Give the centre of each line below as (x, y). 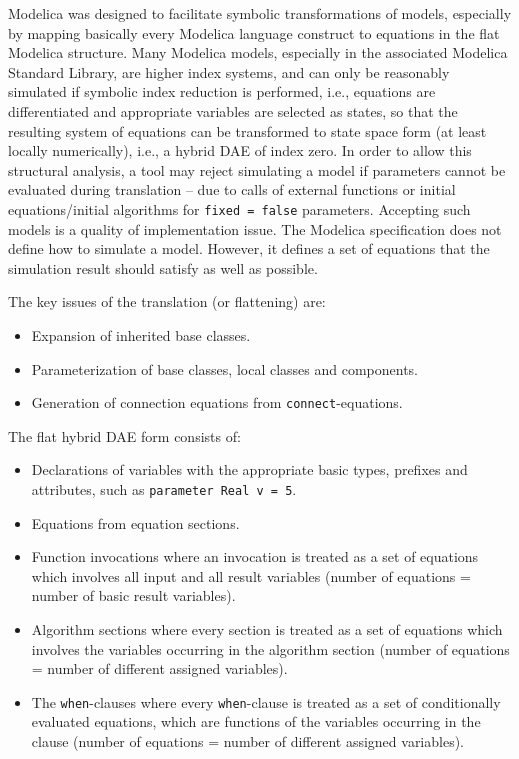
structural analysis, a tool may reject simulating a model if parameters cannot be (257, 169)
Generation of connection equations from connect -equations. (217, 402)
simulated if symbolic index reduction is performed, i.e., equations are (222, 91)
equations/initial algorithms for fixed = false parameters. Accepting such (239, 208)
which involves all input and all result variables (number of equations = (251, 575)
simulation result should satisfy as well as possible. (163, 267)
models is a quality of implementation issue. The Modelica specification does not (255, 228)
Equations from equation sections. (135, 522)
